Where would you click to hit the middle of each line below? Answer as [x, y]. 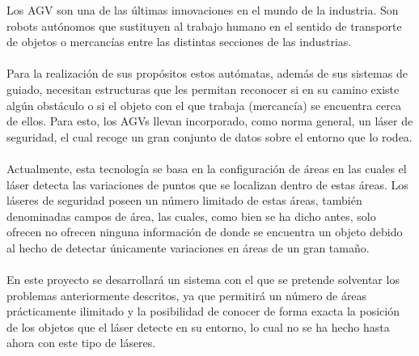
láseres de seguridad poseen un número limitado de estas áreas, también [184, 200]
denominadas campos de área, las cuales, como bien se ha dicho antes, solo [191, 216]
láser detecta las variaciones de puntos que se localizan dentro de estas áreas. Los [207, 184]
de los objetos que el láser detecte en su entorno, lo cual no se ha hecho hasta [198, 326]
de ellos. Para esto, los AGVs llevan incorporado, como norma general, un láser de [210, 121]
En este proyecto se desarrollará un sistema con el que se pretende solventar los [203, 280]
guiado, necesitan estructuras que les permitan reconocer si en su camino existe [203, 89]
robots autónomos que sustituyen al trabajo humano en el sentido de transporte [204, 25]
